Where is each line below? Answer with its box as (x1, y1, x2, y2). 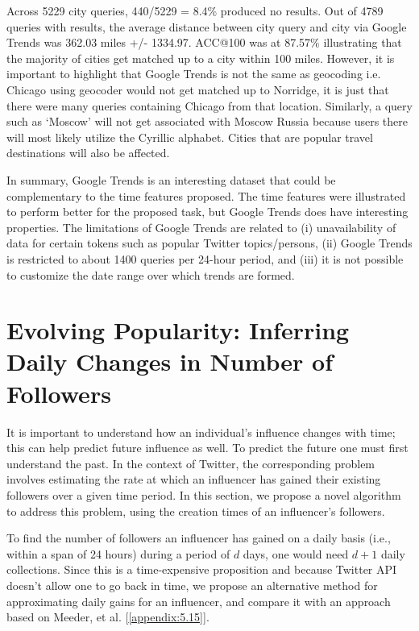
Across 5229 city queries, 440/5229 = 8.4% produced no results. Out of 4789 (6, 2, 384, 19)
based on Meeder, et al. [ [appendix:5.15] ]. (6, 608, 209, 625)
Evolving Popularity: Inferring (6, 313, 350, 347)
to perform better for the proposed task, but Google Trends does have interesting (6, 203, 409, 220)
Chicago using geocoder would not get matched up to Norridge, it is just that (6, 81, 389, 98)
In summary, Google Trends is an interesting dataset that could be (6, 171, 336, 188)
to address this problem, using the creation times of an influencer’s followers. (6, 502, 385, 519)
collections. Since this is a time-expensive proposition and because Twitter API (6, 561, 397, 578)
